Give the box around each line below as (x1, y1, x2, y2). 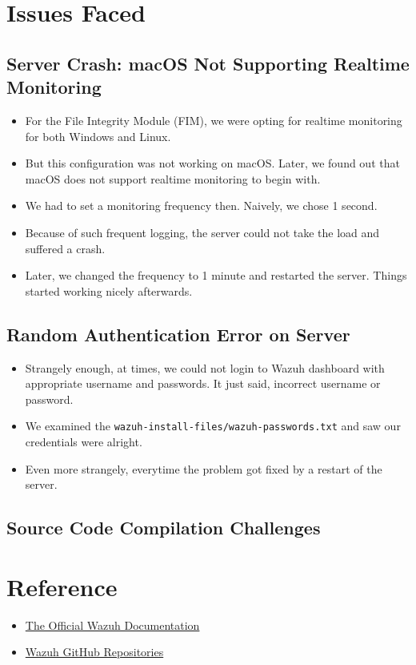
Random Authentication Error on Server (6, 321, 350, 346)
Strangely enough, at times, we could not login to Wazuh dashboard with (25, 359, 385, 376)
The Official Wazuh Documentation (25, 616, 200, 633)
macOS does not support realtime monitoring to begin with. (25, 170, 321, 187)
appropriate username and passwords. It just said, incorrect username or (25, 375, 381, 392)
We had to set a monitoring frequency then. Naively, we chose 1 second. (25, 197, 378, 214)
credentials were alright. (25, 433, 142, 449)
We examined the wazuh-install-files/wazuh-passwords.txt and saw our (25, 417, 401, 434)
